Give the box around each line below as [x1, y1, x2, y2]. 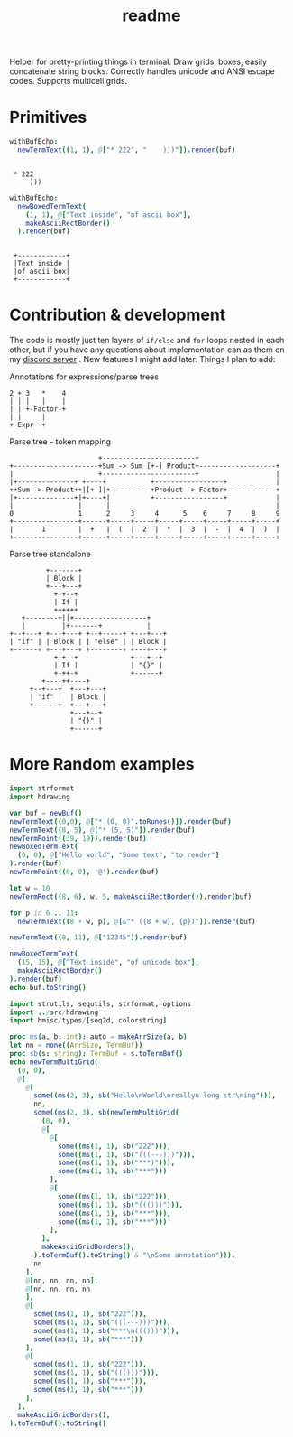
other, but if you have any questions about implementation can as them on [9, 344, 286, 355]
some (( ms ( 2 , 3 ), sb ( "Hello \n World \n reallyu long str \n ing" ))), [32, 1091, 277, 1100]
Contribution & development [9, 304, 226, 325]
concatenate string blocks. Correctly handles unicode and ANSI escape [9, 66, 275, 77]
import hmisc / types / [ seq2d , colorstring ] [9, 1016, 168, 1025]
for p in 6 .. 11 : [9, 909, 78, 918]
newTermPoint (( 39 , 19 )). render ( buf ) [9, 834, 147, 843]
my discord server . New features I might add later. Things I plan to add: [9, 354, 276, 365]
